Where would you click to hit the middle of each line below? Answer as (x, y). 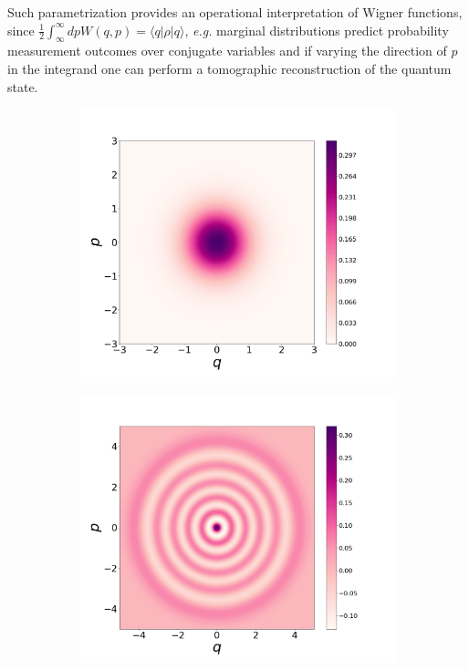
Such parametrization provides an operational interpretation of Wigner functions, (235, 12)
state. (23, 86)
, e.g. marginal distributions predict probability (317, 30)
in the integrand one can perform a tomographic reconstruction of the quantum (229, 68)
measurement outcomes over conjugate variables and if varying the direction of (227, 51)
